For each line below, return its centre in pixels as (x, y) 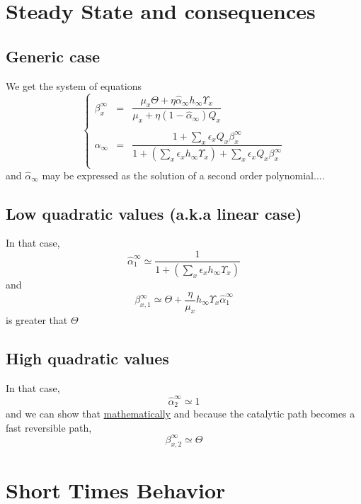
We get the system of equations (74, 85)
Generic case (53, 56)
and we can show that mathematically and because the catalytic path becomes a (180, 413)
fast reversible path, (49, 427)
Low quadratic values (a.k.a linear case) (154, 213)
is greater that (37, 320)
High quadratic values (87, 358)
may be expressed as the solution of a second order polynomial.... (183, 175)
